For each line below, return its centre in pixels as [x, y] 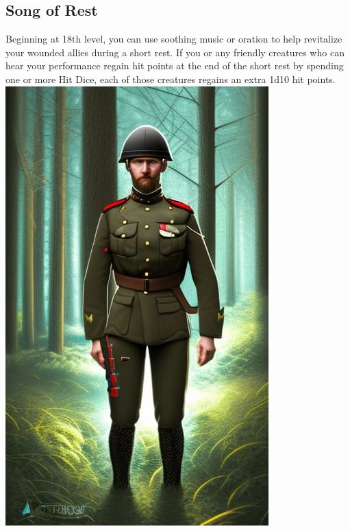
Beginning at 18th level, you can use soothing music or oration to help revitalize [174, 39]
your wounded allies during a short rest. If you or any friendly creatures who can [175, 52]
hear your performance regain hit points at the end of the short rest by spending [175, 66]
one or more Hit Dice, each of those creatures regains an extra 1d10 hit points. [171, 79]
